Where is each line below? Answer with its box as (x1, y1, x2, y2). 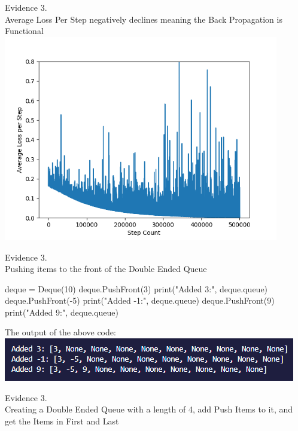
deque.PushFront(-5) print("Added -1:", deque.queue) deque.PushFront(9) (5, 294, 275, 307)
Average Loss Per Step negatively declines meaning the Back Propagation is (5, 13, 282, 25)
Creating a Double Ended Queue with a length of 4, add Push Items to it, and (5, 403, 293, 415)
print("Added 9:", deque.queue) (5, 305, 118, 318)
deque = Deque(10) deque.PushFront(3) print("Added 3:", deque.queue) (5, 282, 268, 295)
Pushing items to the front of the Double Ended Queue (5, 262, 207, 275)
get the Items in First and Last (5, 414, 119, 427)
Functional (5, 25, 44, 37)
